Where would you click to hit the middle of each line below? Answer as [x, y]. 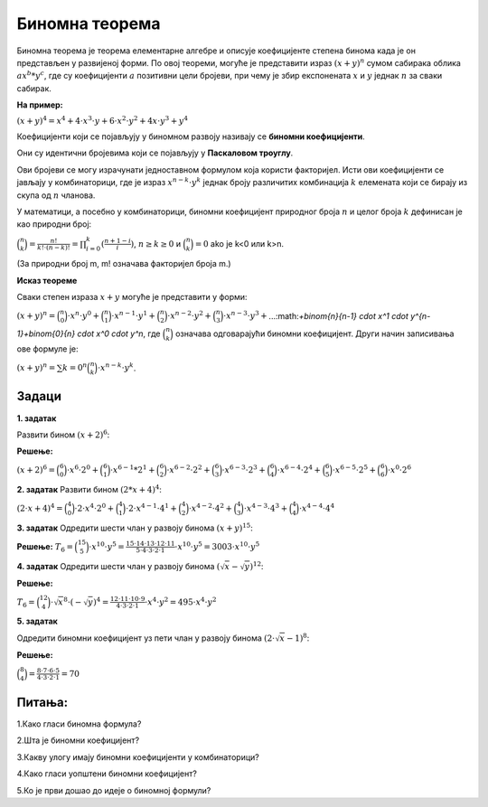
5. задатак [37, 621]
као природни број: [54, 224]
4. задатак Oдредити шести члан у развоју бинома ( [118, 566]
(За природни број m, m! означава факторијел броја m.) [124, 264]
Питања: [42, 702]
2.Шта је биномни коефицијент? [78, 740]
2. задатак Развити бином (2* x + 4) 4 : [89, 489]
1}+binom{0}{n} [46, 333]
